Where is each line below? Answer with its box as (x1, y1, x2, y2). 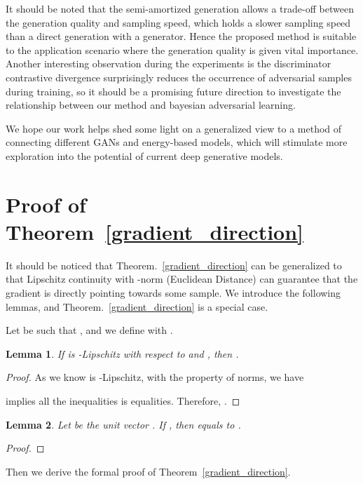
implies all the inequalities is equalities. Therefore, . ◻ (6, 394, 240, 408)
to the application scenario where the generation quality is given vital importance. (6, 42, 359, 57)
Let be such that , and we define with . (6, 323, 173, 337)
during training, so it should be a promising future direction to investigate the (6, 83, 341, 98)
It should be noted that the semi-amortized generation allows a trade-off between (6, 1, 354, 15)
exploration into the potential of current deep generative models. (6, 148, 283, 163)
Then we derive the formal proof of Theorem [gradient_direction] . (6, 464, 291, 478)
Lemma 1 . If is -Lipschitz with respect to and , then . (6, 346, 239, 361)
